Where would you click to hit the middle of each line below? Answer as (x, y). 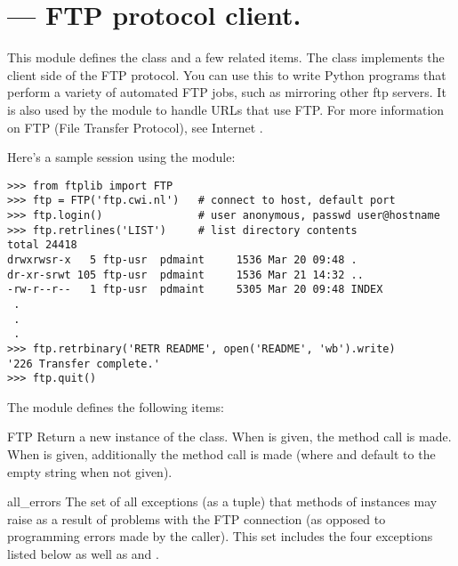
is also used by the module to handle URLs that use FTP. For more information (226, 109)
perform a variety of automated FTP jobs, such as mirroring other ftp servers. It (227, 92)
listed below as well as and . (83, 554)
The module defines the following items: (116, 406)
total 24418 (42, 245)
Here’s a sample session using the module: (121, 157)
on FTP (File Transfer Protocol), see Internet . (135, 127)
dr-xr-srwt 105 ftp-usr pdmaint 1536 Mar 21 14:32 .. (185, 275)
